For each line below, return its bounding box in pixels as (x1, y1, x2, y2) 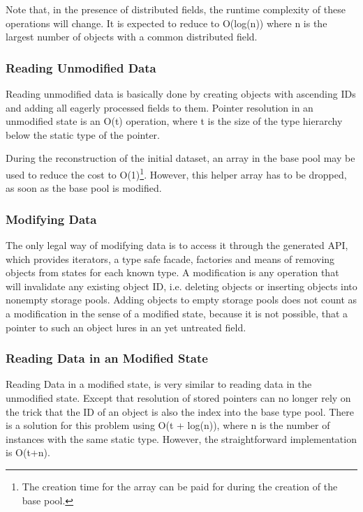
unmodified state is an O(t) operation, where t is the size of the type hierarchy (6, 114, 343, 128)
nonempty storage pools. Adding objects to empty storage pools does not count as (6, 292, 357, 307)
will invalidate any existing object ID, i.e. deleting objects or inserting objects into (6, 278, 357, 293)
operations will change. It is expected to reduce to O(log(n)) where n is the (6, 15, 327, 30)
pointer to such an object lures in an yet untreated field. (6, 319, 246, 334)
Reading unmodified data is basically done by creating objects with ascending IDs (6, 86, 356, 100)
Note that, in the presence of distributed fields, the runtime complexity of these (6, 2, 346, 16)
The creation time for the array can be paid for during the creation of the (22, 479, 338, 493)
